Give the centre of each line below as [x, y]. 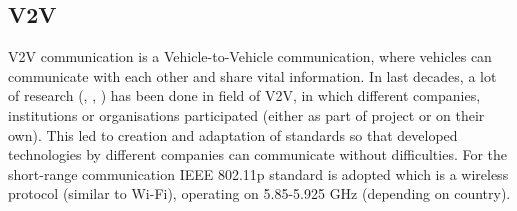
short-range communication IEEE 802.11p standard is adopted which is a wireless [258, 173]
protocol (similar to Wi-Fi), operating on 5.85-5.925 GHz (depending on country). [259, 193]
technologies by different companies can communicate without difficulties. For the [258, 154]
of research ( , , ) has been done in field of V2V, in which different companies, [244, 95]
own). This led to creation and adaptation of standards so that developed [233, 134]
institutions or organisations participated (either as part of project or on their [246, 114]
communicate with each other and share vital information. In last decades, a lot [252, 75]
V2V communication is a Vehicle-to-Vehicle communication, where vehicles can [250, 56]
